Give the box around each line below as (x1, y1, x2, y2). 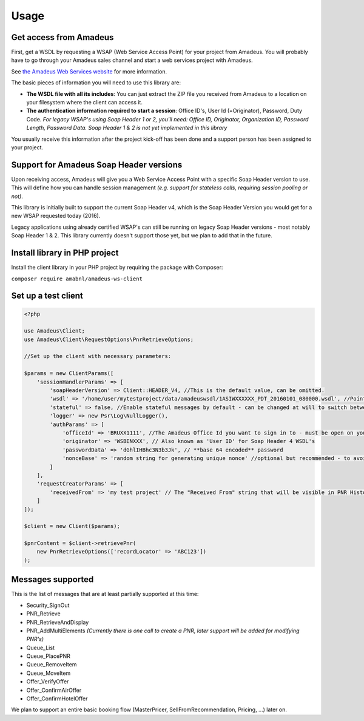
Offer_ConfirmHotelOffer (26, 695, 88, 702)
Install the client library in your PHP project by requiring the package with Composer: (11, 264, 223, 271)
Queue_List (26, 644, 55, 651)
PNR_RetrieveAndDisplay (26, 618, 89, 626)
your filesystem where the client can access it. (26, 99, 143, 106)
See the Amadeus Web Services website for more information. (11, 67, 167, 75)
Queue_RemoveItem (26, 661, 77, 668)
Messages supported (11, 574, 94, 585)
